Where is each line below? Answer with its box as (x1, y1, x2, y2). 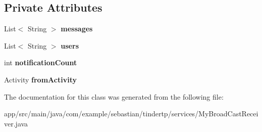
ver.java (4, 118, 28, 128)
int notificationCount (4, 57, 77, 68)
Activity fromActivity (4, 74, 77, 84)
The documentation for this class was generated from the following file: (4, 91, 224, 102)
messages (61, 23, 93, 34)
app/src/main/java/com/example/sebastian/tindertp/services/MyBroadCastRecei (4, 108, 258, 119)
